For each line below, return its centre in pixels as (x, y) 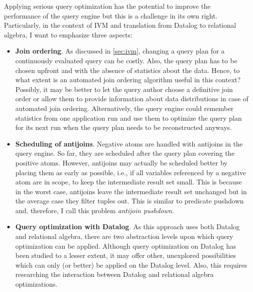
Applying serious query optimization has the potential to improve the (107, 6)
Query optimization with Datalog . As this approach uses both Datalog (127, 227)
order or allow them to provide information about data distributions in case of (132, 99)
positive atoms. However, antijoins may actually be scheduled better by (121, 162)
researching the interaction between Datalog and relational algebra (114, 274)
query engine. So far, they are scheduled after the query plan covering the (125, 153)
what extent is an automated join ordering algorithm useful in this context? (128, 80)
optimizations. (36, 284)
